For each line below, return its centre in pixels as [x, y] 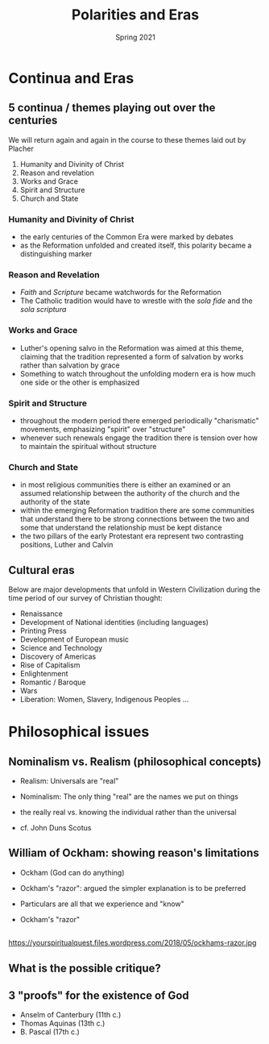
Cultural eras [41, 570]
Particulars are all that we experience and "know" [102, 904]
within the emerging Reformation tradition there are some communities [137, 510]
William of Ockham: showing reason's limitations [134, 853]
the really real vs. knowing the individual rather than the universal [128, 813]
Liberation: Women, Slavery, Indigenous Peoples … [104, 700]
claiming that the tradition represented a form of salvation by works [132, 356]
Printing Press [43, 631]
